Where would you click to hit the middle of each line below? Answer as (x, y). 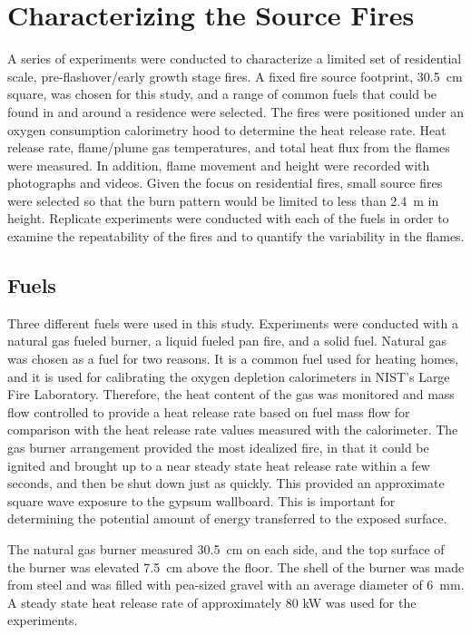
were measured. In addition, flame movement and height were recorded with (219, 165)
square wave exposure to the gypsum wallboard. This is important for (201, 500)
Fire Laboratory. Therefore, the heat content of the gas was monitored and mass (231, 394)
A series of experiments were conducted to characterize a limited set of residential (235, 59)
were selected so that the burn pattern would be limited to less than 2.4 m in (223, 200)
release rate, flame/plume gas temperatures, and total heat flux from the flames (229, 147)
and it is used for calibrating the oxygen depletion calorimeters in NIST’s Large (229, 376)
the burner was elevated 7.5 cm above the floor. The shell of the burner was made (236, 567)
